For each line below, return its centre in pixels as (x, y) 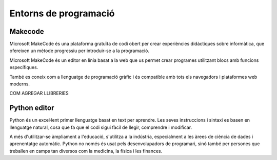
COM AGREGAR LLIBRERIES (39, 93)
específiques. (24, 67)
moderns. (20, 84)
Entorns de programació (62, 13)
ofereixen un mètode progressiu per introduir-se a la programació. (80, 51)
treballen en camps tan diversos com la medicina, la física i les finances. (86, 151)
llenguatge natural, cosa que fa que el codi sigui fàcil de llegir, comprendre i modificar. (101, 127)
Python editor (32, 108)
